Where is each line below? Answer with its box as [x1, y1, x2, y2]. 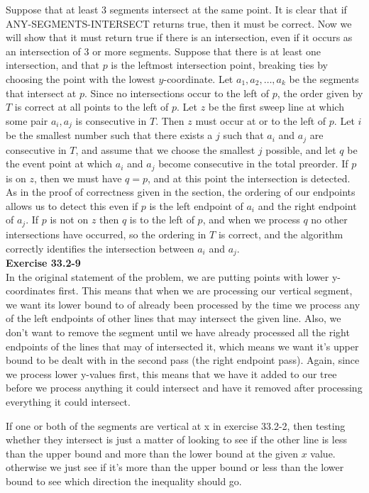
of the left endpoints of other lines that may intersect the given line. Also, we [6, 311, 341, 326]
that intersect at [6, 85, 77, 100]
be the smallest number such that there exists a [6, 128, 213, 143]
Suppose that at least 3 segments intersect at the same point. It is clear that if [6, 2, 347, 16]
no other [311, 212, 348, 227]
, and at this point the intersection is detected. [148, 170, 351, 185]
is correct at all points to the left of [14, 99, 169, 114]
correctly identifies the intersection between [6, 240, 194, 255]
